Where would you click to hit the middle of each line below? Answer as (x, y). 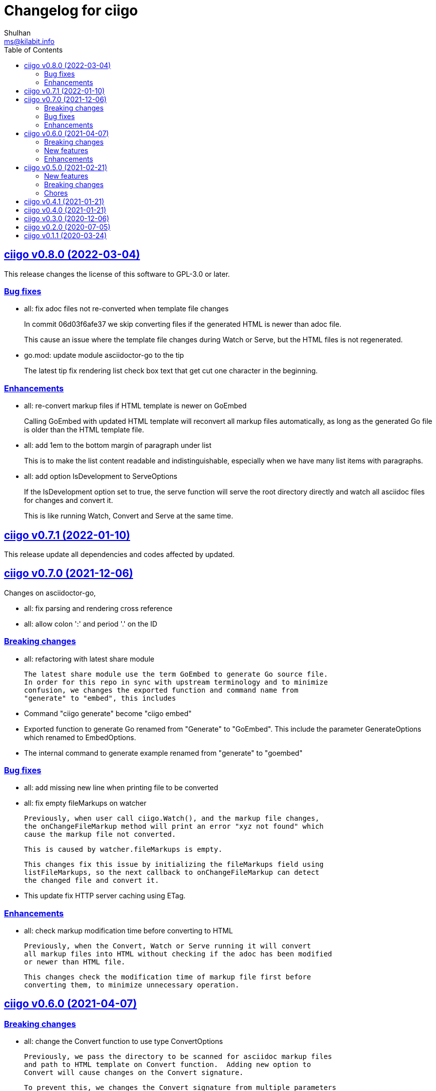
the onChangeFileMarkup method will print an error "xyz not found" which (174, 827)
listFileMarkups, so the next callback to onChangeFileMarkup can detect (172, 873)
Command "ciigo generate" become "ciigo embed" (108, 713)
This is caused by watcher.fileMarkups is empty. (123, 850)
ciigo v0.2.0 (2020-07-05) (67, 227)
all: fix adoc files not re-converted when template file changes (126, 309)
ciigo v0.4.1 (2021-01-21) (64, 201)
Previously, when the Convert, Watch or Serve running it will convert (168, 946)
